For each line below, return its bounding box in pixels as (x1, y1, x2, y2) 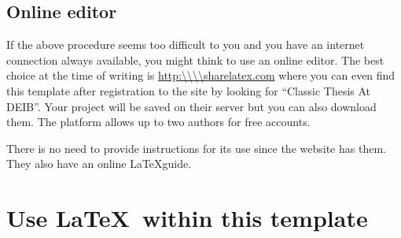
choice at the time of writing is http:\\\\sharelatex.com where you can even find (6, 67, 395, 84)
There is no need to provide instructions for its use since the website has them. (6, 139, 386, 156)
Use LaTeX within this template (6, 202, 368, 234)
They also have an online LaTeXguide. (6, 155, 192, 172)
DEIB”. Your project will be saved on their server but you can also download (6, 98, 377, 114)
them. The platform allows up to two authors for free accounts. (6, 113, 311, 130)
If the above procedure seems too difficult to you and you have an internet (6, 36, 365, 53)
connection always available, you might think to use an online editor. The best (6, 51, 384, 68)
